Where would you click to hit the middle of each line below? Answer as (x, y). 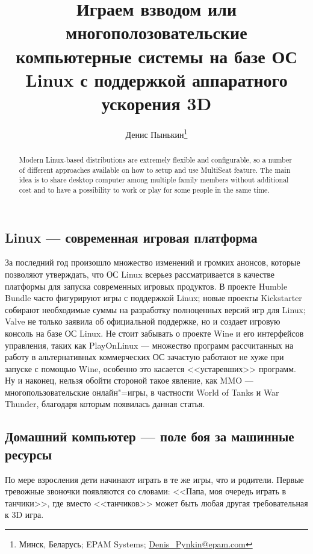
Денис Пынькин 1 (156, 133)
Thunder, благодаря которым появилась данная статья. (105, 404)
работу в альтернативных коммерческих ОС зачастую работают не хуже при (144, 357)
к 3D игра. (24, 515)
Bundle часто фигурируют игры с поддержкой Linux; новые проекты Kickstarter (153, 298)
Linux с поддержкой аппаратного (156, 79)
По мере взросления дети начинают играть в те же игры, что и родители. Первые (154, 479)
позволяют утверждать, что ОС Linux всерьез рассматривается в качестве (140, 274)
